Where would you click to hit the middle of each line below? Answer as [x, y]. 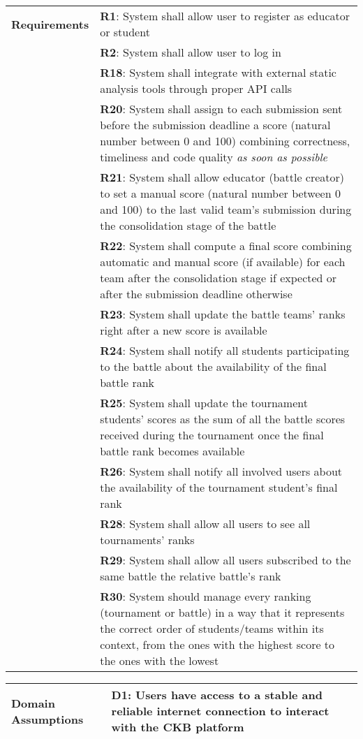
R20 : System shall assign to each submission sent [221, 109]
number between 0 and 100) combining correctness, [225, 141]
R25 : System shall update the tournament [204, 403]
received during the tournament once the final [212, 435]
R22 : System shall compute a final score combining [226, 246]
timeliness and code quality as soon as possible [214, 157]
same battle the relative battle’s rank [191, 576]
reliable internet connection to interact [220, 711]
